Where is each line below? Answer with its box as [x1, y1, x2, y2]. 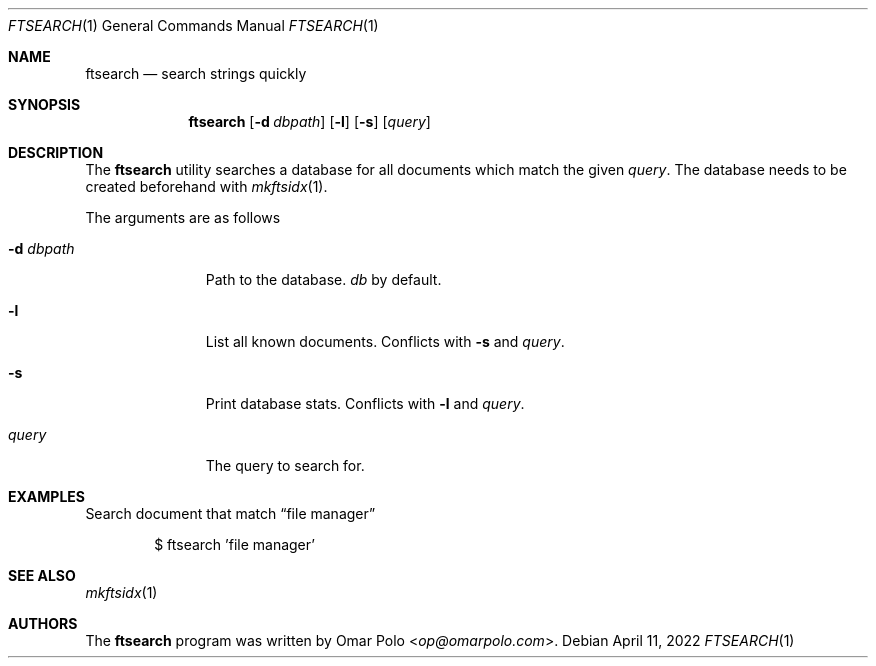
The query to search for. [205, 457, 365, 474]
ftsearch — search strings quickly [85, 65, 307, 82]
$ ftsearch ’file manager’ [154, 536, 315, 553]
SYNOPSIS [8, 96, 81, 113]
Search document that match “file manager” [85, 505, 376, 522]
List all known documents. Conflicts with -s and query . [205, 333, 565, 350]
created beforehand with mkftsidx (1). [85, 178, 328, 195]
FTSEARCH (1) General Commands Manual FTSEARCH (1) [8, 17, 379, 34]
